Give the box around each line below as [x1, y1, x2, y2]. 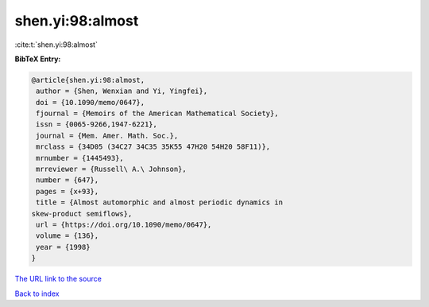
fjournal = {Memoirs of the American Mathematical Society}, [36, 109, 279, 119]
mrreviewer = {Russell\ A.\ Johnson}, [36, 165, 187, 174]
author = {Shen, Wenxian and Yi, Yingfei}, [36, 87, 208, 95]
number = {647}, [36, 176, 99, 185]
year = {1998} [36, 243, 91, 251]
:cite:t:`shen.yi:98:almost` [14, 40, 99, 49]
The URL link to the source [14, 274, 102, 284]
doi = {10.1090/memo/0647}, [36, 98, 145, 107]
